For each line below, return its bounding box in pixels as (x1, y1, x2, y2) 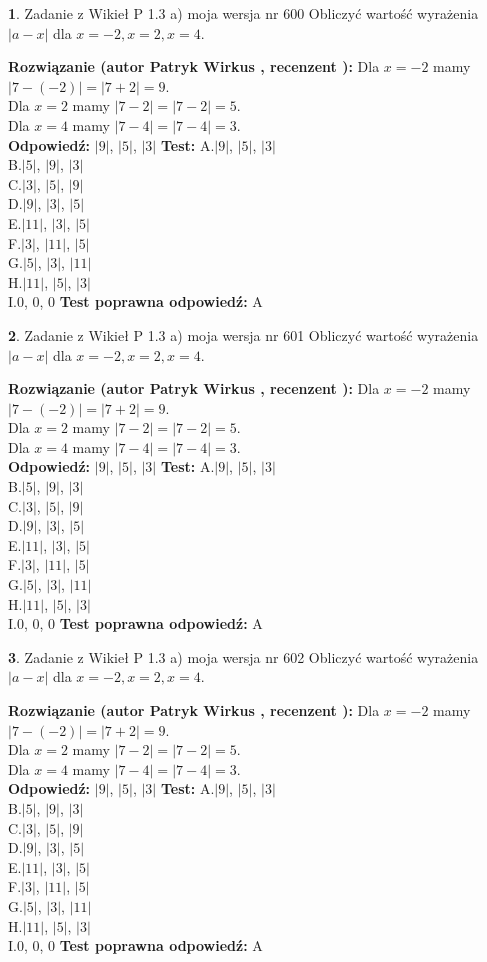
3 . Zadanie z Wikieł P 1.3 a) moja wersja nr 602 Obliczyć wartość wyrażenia (8, 646, 479, 667)
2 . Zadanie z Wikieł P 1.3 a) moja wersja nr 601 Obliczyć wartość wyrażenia (8, 324, 479, 345)
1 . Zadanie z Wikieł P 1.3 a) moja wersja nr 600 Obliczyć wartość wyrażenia (8, 3, 479, 23)
